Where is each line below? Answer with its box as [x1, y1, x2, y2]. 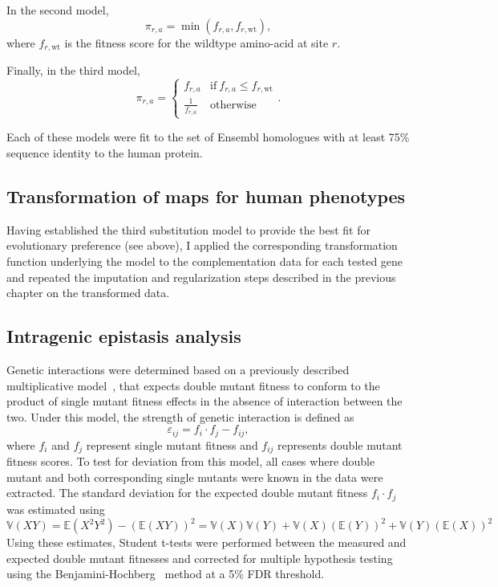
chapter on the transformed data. [6, 284, 170, 301]
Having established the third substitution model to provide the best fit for [6, 221, 370, 238]
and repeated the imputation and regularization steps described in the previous [6, 268, 396, 285]
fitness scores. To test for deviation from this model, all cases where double [6, 453, 375, 470]
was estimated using [6, 500, 105, 517]
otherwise [210, 99, 257, 111]
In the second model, [6, 2, 109, 18]
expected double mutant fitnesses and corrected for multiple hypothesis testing [6, 549, 393, 566]
